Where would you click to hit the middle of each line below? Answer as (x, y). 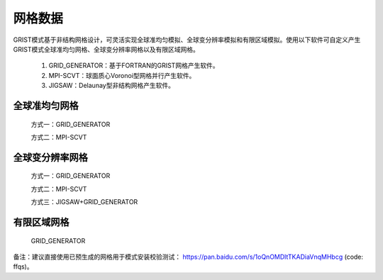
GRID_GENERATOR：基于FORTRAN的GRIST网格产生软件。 (134, 66)
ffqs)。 (23, 267)
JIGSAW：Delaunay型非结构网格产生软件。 (112, 86)
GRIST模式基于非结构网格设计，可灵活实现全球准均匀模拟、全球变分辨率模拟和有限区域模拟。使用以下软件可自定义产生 (187, 40)
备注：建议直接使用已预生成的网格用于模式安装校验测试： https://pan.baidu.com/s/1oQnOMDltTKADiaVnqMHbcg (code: (188, 257)
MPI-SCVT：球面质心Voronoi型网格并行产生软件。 (122, 75)
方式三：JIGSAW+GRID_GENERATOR (84, 202)
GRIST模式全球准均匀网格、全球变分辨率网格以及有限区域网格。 (106, 49)
